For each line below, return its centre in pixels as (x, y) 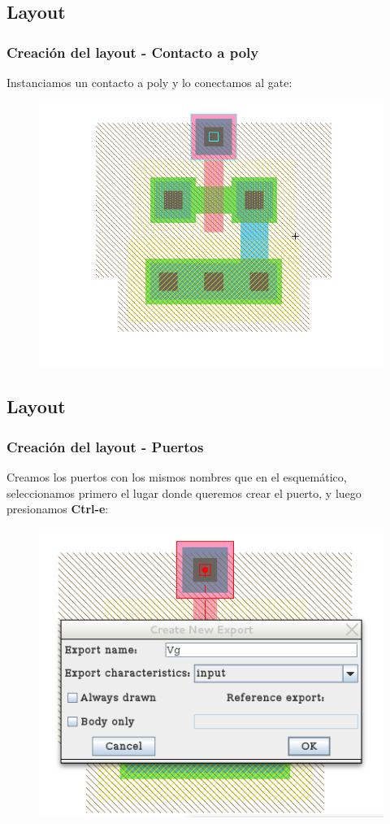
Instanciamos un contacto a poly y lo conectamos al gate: (149, 82)
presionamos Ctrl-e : (58, 509)
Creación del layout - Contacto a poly (133, 52)
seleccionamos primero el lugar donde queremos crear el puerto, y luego (184, 493)
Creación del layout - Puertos (105, 446)
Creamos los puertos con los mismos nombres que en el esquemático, (177, 476)
